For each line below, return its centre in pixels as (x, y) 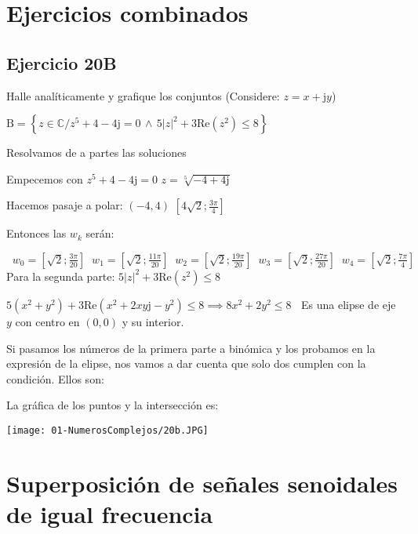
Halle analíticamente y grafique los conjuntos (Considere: (143, 95)
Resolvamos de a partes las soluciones (96, 153)
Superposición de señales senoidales (202, 483)
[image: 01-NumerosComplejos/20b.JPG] (107, 430)
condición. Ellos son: (55, 378)
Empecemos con (45, 178)
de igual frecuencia (110, 513)
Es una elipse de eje (348, 304)
